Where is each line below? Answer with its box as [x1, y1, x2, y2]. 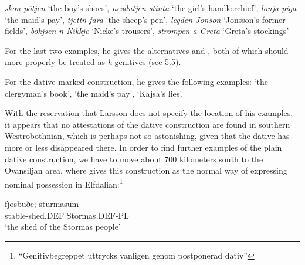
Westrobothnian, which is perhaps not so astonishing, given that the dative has [5, 130, 290, 142]
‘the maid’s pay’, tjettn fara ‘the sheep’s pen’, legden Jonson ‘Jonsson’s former [5, 13, 286, 25]
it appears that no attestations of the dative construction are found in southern [5, 118, 290, 130]
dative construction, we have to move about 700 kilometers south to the [5, 152, 263, 165]
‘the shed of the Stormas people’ [5, 220, 121, 233]
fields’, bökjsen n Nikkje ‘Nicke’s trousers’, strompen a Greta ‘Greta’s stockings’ [5, 25, 289, 37]
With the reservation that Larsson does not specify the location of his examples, [5, 107, 293, 119]
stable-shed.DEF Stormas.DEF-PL [5, 209, 129, 221]
